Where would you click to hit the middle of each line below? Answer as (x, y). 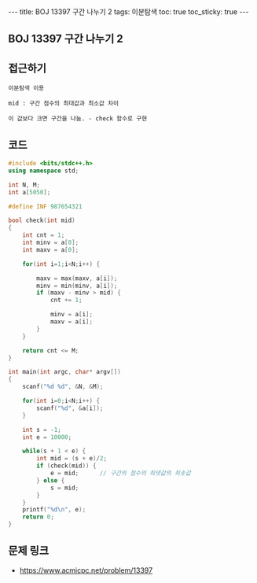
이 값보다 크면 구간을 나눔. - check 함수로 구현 (78, 119)
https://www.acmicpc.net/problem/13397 (86, 570)
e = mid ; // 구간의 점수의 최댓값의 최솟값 (120, 474)
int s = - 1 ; (42, 430)
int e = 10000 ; (47, 437)
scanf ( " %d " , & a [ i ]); (70, 408)
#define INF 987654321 (45, 206)
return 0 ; (39, 517)
